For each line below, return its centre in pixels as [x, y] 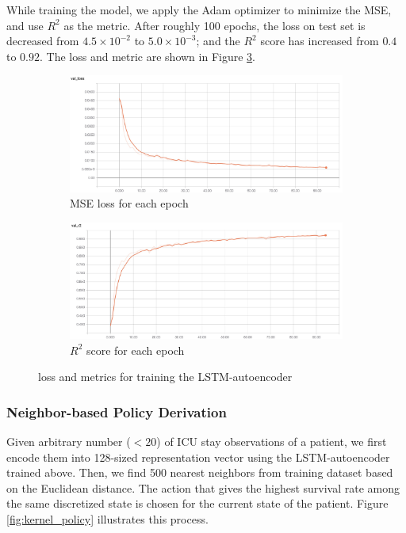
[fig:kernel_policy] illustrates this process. [107, 518]
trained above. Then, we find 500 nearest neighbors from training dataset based [200, 472]
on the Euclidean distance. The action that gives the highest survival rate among [203, 487]
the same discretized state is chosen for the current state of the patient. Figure [197, 503]
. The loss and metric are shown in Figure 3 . [147, 56]
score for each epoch [135, 350]
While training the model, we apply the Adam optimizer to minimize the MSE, [199, 10]
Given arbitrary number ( [69, 441]
